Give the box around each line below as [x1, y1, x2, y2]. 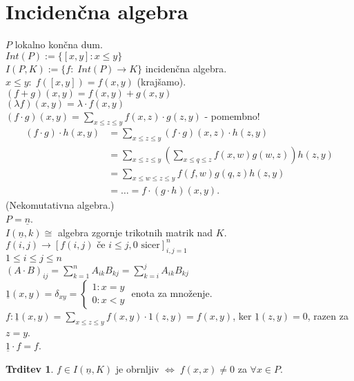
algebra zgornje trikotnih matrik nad [57, 225, 213, 239]
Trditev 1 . [6, 361, 54, 375]
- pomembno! [204, 108, 260, 123]
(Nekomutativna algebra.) [6, 198, 115, 212]
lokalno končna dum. [14, 37, 103, 52]
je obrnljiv [115, 361, 159, 375]
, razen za [307, 308, 348, 322]
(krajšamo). [137, 74, 186, 89]
